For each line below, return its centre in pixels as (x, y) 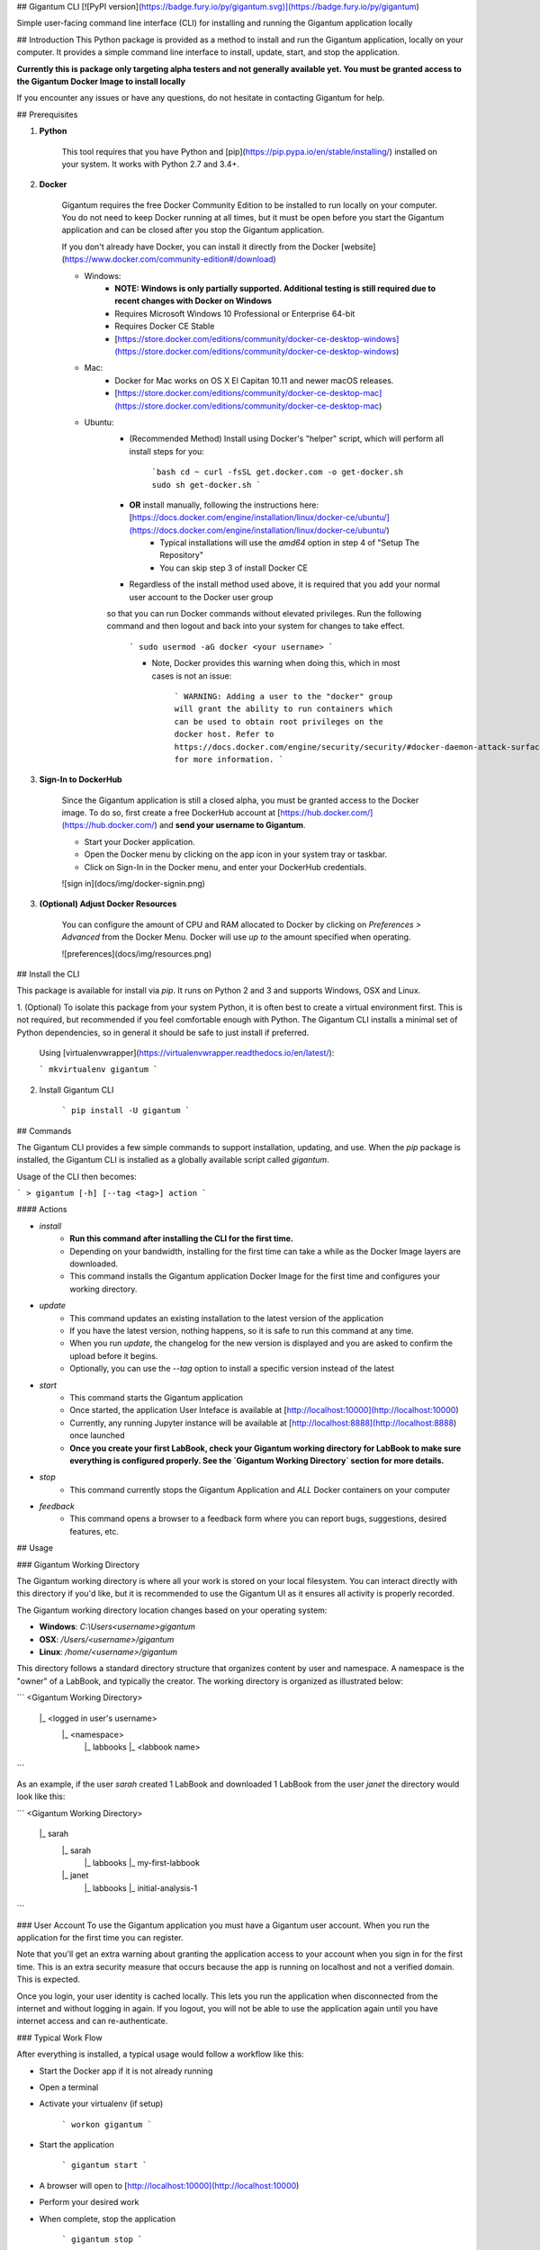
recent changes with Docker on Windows (193, 301)
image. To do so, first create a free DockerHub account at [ (171, 813)
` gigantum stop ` (102, 2240)
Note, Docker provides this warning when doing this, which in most (276, 663)
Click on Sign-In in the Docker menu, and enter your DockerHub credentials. (225, 867)
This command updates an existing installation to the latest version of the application (227, 1318)
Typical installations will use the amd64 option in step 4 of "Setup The (290, 543)
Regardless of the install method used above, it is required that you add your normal (285, 584)
